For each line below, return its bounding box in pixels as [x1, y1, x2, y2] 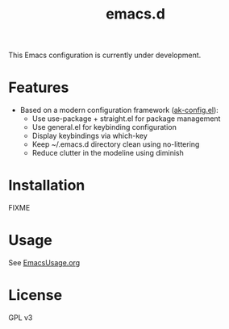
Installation [8, 177, 85, 194]
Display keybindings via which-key [31, 131, 148, 141]
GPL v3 [8, 312, 33, 323]
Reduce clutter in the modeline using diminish [31, 148, 184, 158]
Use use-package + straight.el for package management [31, 114, 221, 123]
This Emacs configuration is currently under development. [8, 50, 202, 60]
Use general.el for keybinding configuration [31, 123, 177, 132]
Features [8, 78, 69, 97]
